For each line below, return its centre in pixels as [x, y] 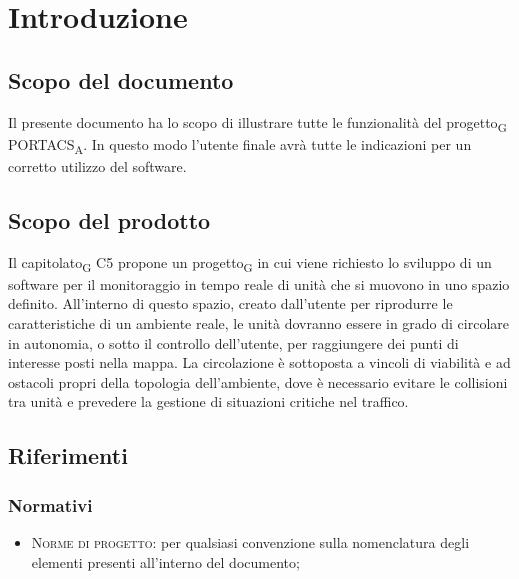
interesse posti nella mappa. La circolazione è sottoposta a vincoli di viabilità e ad [259, 362]
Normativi [50, 504]
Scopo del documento [121, 79]
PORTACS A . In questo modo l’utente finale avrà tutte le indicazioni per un [240, 145]
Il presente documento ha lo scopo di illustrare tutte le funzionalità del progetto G [257, 123]
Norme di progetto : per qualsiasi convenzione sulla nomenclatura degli [250, 541]
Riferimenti [68, 455]
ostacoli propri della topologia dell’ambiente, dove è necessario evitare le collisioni [258, 381]
